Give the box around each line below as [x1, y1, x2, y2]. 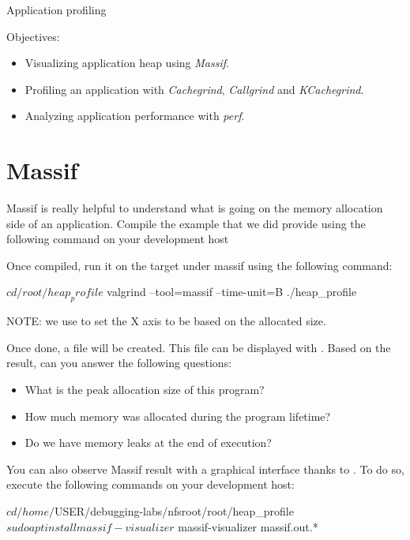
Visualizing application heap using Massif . [24, 54, 229, 71]
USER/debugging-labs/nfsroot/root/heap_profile [55, 503, 294, 519]
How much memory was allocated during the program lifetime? [24, 407, 331, 424]
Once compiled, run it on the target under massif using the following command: [6, 257, 393, 273]
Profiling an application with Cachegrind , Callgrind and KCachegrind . [24, 81, 364, 97]
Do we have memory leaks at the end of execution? [24, 434, 272, 451]
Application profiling [6, 2, 107, 17]
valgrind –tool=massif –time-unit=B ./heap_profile [107, 283, 357, 300]
